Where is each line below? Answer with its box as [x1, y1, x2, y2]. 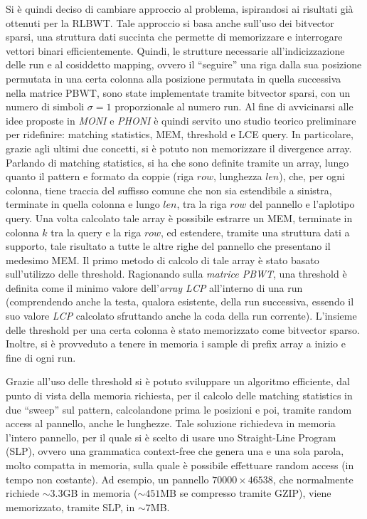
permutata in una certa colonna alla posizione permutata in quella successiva [6, 70, 341, 85]
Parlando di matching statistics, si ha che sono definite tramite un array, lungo [6, 154, 349, 169]
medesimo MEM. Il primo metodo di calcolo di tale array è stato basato [6, 252, 319, 267]
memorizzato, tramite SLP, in [6, 499, 135, 514]
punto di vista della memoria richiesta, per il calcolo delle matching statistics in [6, 388, 353, 403]
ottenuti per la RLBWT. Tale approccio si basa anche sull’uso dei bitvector [6, 15, 334, 30]
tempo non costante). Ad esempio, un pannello [6, 471, 209, 486]
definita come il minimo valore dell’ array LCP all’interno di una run [6, 280, 303, 295]
